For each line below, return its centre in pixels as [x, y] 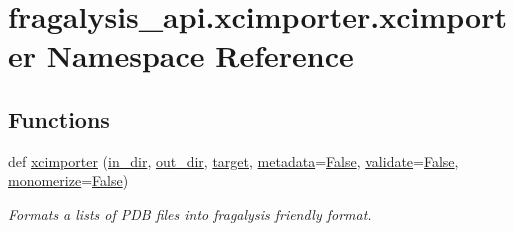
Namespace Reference [200, 55]
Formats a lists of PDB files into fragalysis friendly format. [190, 213]
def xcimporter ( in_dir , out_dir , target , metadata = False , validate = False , [233, 160]
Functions [59, 118]
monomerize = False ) [68, 180]
